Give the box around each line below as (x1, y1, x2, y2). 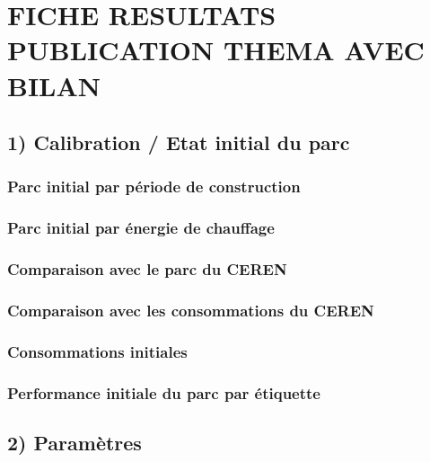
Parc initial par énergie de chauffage (7, 217, 275, 239)
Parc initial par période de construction (7, 175, 301, 198)
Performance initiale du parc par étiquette (7, 381, 320, 404)
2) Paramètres (7, 428, 142, 456)
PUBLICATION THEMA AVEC (7, 31, 425, 68)
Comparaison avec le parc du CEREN (7, 258, 287, 280)
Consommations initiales (7, 340, 188, 362)
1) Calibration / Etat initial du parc (7, 129, 350, 156)
